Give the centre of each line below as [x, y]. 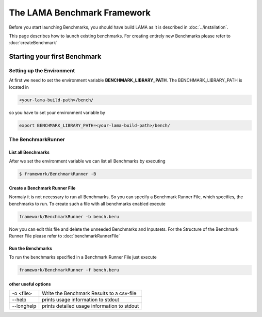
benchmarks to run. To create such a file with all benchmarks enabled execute [87, 204]
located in [19, 87]
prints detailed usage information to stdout [90, 306]
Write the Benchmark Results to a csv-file [89, 293]
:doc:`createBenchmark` [33, 43]
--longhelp [24, 306]
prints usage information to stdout [81, 300]
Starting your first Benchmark [55, 56]
